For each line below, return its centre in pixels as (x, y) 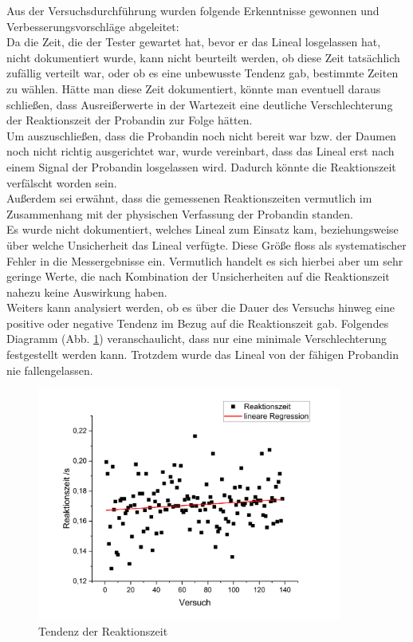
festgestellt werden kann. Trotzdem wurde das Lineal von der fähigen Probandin (203, 354)
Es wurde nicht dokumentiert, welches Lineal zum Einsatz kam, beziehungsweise (203, 229)
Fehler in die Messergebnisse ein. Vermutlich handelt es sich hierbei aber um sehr (205, 260)
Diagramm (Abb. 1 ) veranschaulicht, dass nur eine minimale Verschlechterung (197, 339)
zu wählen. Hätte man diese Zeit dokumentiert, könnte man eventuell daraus (194, 88)
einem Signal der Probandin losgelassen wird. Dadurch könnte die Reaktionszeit (201, 166)
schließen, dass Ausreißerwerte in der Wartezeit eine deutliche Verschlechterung (200, 104)
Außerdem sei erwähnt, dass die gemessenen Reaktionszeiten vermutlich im (189, 198)
